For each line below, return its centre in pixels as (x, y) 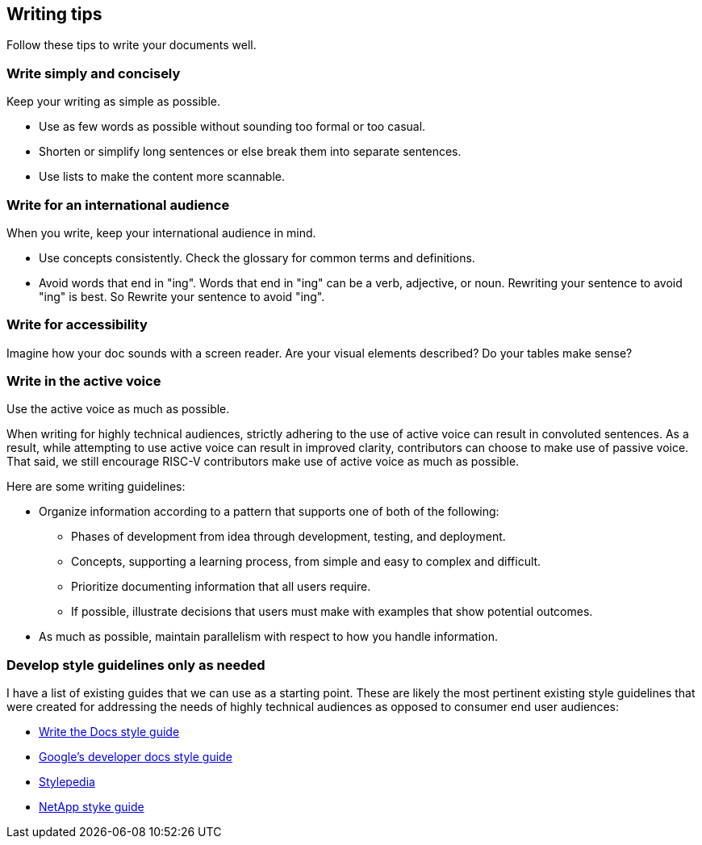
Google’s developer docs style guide (136, 757)
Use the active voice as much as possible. (118, 409)
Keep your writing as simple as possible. (113, 102)
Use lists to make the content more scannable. (162, 177)
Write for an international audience (118, 205)
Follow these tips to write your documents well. (132, 45)
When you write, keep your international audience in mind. (161, 232)
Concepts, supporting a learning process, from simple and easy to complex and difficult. (306, 562)
